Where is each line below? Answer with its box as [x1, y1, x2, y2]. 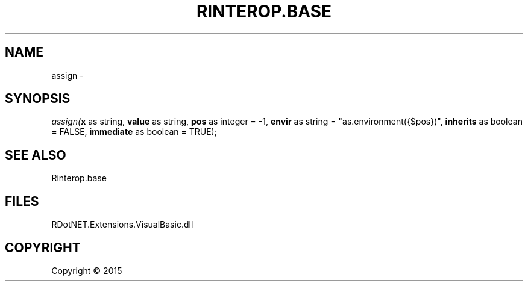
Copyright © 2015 [51, 265, 122, 276]
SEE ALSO [5, 147, 66, 163]
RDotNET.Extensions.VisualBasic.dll [51, 219, 193, 230]
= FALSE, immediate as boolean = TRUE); [51, 126, 217, 137]
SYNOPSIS [5, 91, 71, 107]
